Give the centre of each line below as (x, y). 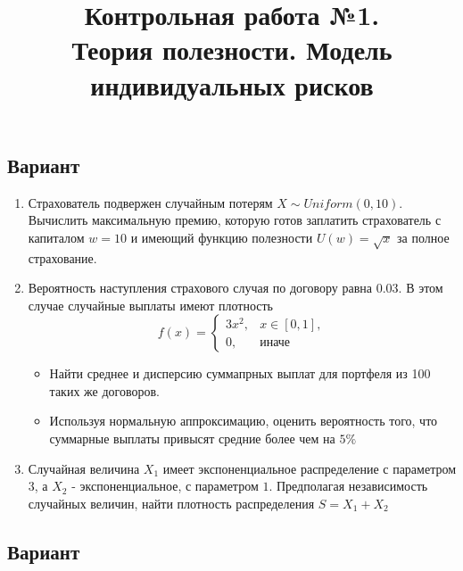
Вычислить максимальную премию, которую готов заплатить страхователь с (235, 220)
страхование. (62, 257)
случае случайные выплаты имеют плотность (150, 305)
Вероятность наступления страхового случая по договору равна (200, 288)
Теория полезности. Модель (232, 50)
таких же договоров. (104, 390)
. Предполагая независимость (348, 486)
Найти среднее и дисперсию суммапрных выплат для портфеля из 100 (240, 373)
